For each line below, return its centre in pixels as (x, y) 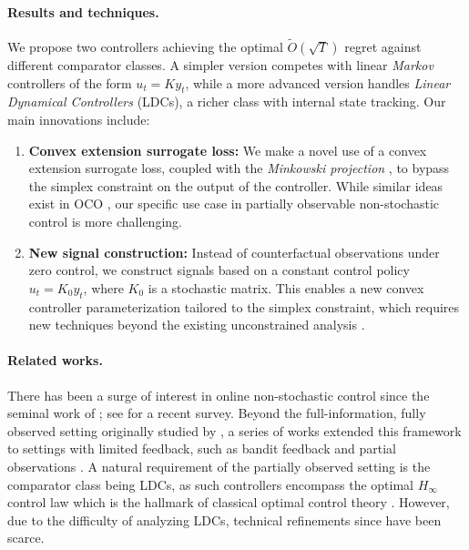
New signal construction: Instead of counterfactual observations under (234, 252)
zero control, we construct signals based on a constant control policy (219, 270)
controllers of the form (70, 82)
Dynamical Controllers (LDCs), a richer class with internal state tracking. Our (227, 102)
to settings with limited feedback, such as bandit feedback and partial (202, 448)
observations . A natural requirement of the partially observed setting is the (219, 466)
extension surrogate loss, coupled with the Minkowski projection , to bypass (239, 168)
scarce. (26, 538)
